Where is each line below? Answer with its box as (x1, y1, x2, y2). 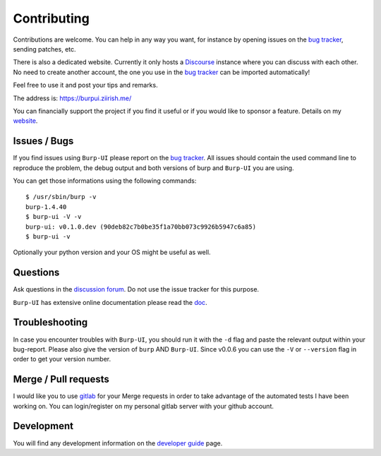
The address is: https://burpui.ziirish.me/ (13, 94, 132, 102)
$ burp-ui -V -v (25, 212, 82, 221)
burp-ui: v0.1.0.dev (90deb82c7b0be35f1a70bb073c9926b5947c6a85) (25, 222, 257, 231)
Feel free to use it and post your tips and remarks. (13, 81, 158, 90)
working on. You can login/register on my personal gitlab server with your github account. (13, 402, 274, 410)
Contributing (13, 11, 90, 26)
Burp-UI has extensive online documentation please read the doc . (13, 298, 207, 306)
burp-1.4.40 (25, 203, 67, 211)
